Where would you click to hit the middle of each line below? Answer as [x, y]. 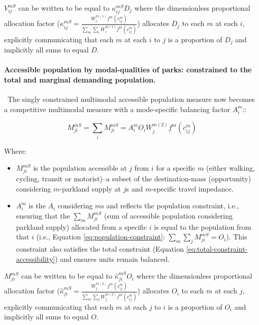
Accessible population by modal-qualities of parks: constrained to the [128, 70]
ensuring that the [43, 215]
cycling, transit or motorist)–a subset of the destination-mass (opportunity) [134, 179]
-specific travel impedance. [192, 188]
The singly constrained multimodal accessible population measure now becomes [131, 99]
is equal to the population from [203, 226]
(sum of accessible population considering [168, 215]
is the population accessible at [80, 168]
